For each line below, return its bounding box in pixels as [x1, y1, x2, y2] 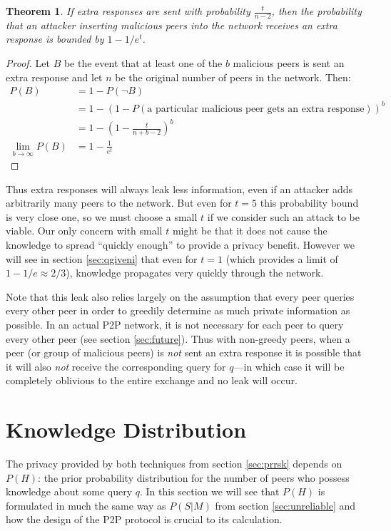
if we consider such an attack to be [207, 209, 360, 224]
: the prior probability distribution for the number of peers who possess [38, 470, 350, 485]
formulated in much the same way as [6, 498, 166, 512]
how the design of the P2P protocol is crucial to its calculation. [6, 512, 283, 527]
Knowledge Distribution [6, 415, 247, 444]
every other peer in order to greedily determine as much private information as [6, 303, 350, 318]
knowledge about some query [6, 484, 133, 499]
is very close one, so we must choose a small [6, 209, 198, 224]
